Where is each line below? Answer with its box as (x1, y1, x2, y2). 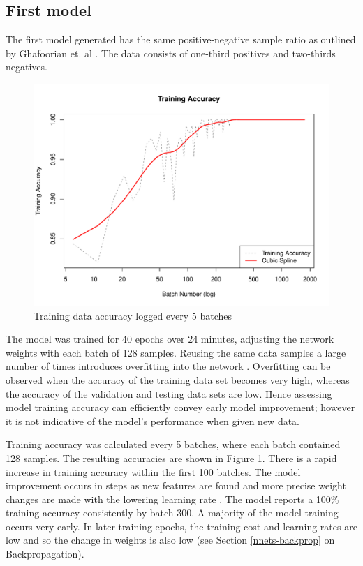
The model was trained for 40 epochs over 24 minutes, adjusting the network (6, 332, 334, 346)
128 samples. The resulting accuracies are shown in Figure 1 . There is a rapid (6, 450, 337, 465)
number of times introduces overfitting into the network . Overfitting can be (6, 359, 331, 373)
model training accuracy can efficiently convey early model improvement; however (6, 400, 355, 415)
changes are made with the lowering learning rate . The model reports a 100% (6, 491, 339, 506)
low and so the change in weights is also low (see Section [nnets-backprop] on (6, 533, 335, 547)
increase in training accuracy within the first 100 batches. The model (6, 464, 301, 479)
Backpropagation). (6, 546, 84, 561)
